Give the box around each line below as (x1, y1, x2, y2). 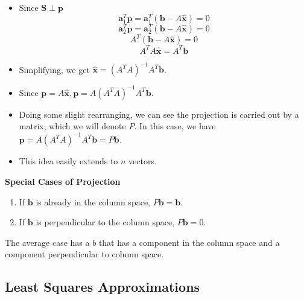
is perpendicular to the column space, (36, 216, 175, 228)
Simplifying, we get (19, 63, 90, 76)
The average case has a (5, 236, 90, 248)
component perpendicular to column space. (5, 248, 164, 260)
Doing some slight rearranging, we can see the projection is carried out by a (19, 108, 299, 120)
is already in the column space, (36, 195, 150, 208)
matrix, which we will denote (19, 120, 126, 132)
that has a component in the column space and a (98, 236, 280, 248)
